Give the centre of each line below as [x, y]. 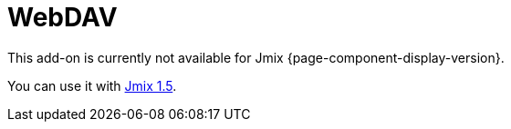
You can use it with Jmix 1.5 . [92, 85]
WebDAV [63, 17]
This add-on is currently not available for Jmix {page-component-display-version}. [256, 57]
